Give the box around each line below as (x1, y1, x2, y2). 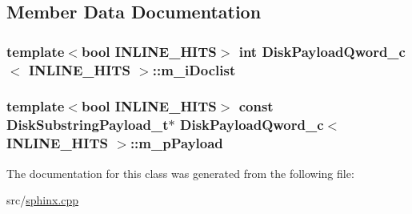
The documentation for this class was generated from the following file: (6, 164, 354, 181)
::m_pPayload (130, 133, 223, 153)
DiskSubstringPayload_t (6, 115, 169, 135)
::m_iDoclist (152, 59, 236, 79)
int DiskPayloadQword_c (238, 41, 406, 61)
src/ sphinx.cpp (6, 192, 79, 208)
